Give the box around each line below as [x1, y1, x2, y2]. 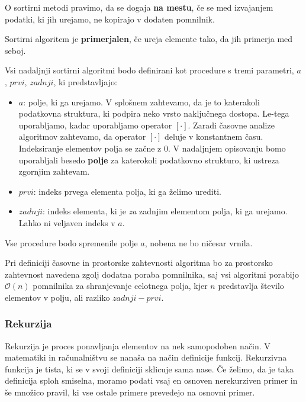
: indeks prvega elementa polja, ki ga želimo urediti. [33, 185, 221, 197]
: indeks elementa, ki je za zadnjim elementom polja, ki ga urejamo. [43, 205, 288, 217]
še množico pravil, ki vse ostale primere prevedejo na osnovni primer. [5, 386, 255, 398]
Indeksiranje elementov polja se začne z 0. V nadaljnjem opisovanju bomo [18, 141, 286, 154]
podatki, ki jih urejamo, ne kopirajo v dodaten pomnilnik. [5, 12, 215, 25]
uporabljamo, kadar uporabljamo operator [18, 118, 172, 131]
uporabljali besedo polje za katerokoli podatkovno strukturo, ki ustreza [18, 153, 279, 166]
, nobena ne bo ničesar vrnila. [144, 236, 253, 249]
